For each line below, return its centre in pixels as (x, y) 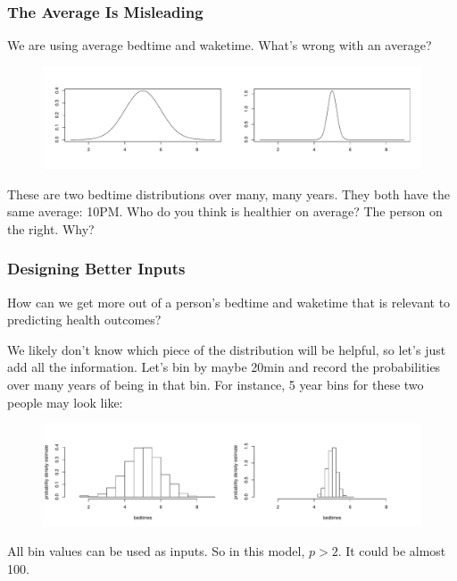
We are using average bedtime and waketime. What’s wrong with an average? (220, 45)
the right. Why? (51, 228)
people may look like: (65, 402)
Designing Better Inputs (96, 269)
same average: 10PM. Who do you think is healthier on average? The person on (225, 211)
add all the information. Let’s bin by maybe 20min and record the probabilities (224, 367)
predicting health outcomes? (84, 320)
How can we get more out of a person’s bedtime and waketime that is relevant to (229, 302)
